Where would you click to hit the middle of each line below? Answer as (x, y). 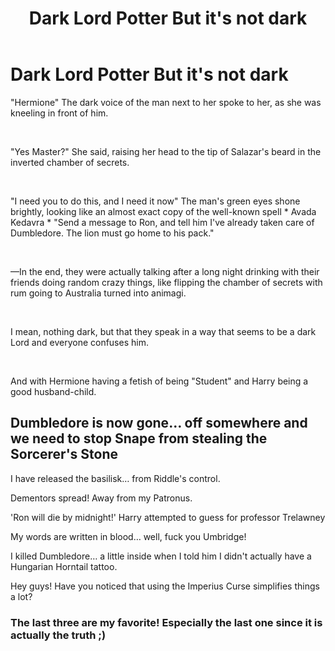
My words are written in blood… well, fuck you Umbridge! (128, 536)
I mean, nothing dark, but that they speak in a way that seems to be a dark (163, 331)
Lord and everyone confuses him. (79, 342)
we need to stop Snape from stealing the (139, 438)
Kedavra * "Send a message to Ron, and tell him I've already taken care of (162, 222)
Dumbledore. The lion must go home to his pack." (112, 233)
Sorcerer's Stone (64, 454)
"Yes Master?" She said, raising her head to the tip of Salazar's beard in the (166, 151)
